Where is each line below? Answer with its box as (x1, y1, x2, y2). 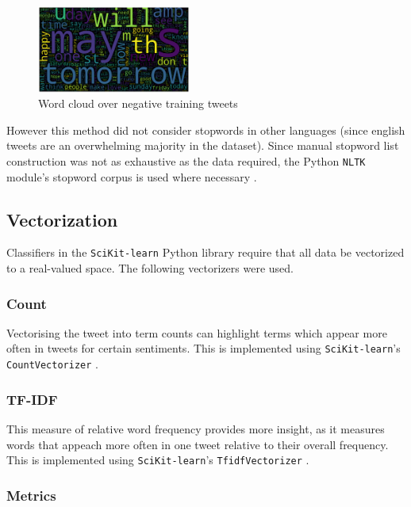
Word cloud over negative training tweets (38, 95, 238, 112)
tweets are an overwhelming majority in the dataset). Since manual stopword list (6, 137, 399, 154)
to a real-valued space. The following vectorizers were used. (6, 260, 294, 276)
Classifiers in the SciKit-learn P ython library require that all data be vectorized (6, 244, 405, 261)
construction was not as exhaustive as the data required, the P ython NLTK (6, 152, 366, 169)
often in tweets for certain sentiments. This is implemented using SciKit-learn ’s (6, 340, 401, 356)
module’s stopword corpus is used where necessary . (6, 168, 257, 185)
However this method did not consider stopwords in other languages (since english (6, 121, 405, 138)
